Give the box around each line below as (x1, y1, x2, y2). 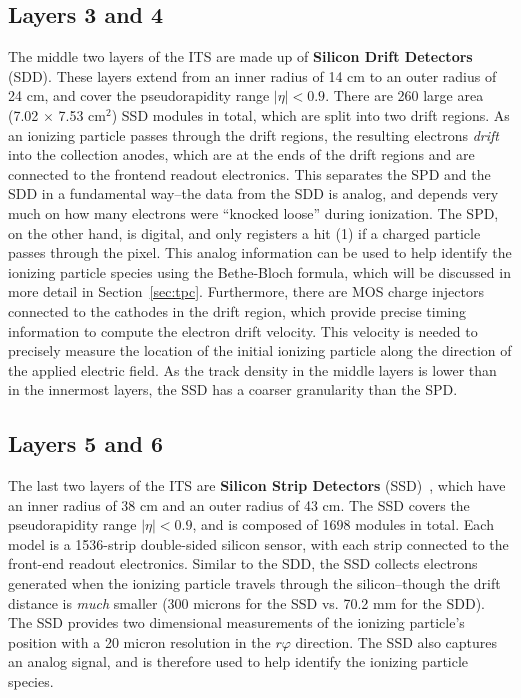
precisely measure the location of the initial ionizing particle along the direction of (8, 340, 512, 361)
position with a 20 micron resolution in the (8, 631, 271, 652)
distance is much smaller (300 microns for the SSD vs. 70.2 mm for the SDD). (8, 592, 486, 613)
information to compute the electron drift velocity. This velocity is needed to (8, 320, 478, 341)
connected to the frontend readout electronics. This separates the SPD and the (8, 163, 491, 184)
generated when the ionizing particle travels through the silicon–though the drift (8, 573, 501, 594)
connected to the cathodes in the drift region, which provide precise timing (8, 300, 467, 321)
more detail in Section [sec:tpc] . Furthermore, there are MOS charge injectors (8, 281, 484, 302)
